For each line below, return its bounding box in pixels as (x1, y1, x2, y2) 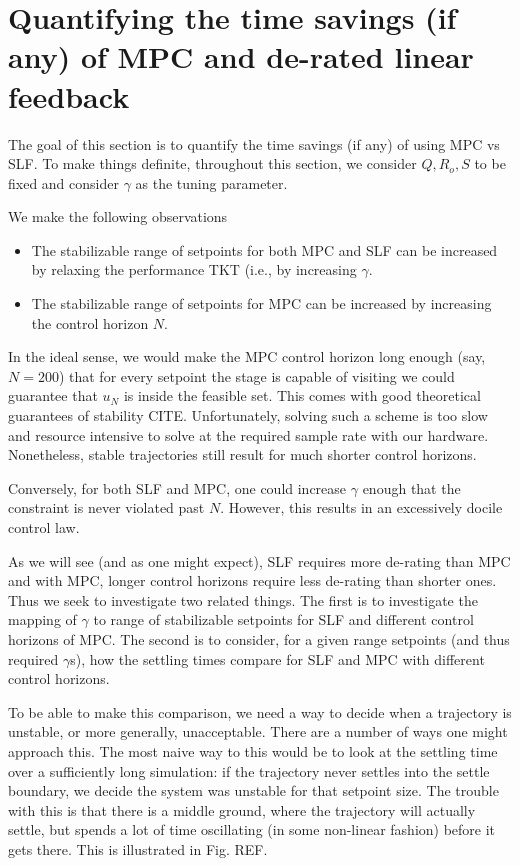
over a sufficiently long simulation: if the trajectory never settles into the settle (8, 760, 490, 781)
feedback (8, 75, 130, 116)
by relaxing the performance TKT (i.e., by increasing (31, 259, 357, 280)
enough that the (362, 477, 461, 498)
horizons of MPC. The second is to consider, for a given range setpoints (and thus (8, 628, 510, 649)
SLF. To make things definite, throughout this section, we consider (8, 153, 417, 174)
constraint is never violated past (8, 497, 205, 518)
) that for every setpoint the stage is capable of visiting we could (58, 365, 455, 386)
